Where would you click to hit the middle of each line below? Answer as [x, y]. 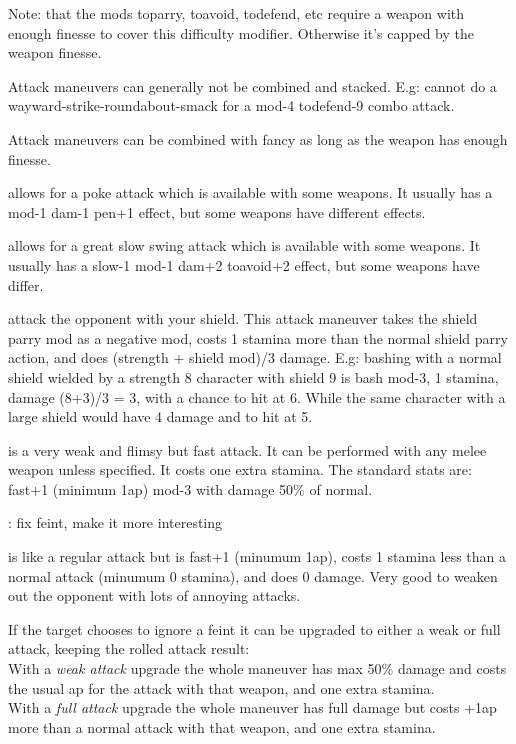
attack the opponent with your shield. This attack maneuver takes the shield [243, 318]
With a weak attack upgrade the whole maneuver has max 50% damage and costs [257, 668]
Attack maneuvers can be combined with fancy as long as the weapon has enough [258, 138]
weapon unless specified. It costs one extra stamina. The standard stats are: [240, 469]
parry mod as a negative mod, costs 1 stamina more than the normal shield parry [258, 337]
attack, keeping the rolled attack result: [129, 648]
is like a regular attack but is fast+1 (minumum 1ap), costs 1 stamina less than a [257, 556]
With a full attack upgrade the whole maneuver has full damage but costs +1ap [252, 707]
